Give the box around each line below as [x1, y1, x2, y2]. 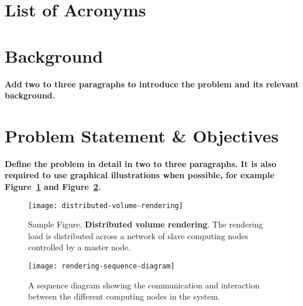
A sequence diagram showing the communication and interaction [28, 278, 260, 291]
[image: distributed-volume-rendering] [28, 201, 183, 210]
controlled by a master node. [28, 241, 131, 253]
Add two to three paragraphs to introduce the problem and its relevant [5, 77, 299, 90]
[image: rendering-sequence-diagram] [28, 262, 175, 271]
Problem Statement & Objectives [5, 123, 279, 147]
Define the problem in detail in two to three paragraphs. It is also [5, 157, 277, 169]
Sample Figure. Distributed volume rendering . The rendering [28, 218, 263, 230]
